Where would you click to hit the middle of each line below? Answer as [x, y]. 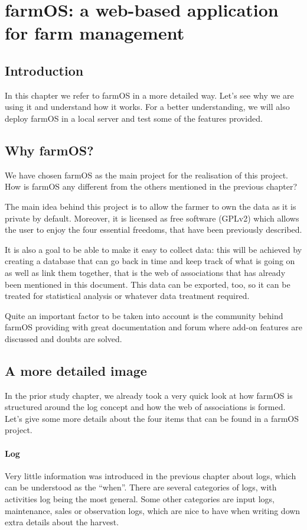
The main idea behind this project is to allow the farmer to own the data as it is [151, 206]
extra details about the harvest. [62, 522]
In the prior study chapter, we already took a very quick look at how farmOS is [149, 395]
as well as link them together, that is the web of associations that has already [145, 272]
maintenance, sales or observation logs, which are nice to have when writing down [153, 510]
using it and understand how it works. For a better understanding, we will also [147, 107]
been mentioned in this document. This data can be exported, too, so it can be [148, 284]
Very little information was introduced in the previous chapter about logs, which [151, 475]
